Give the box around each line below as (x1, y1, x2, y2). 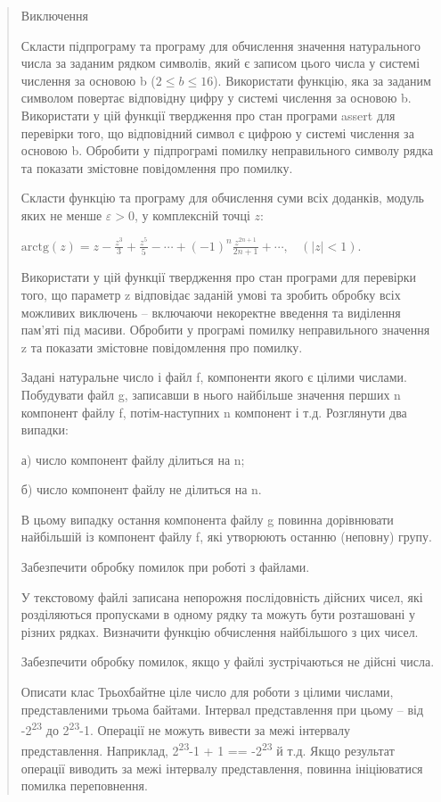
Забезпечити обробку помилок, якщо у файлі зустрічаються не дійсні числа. (20, 652, 435, 671)
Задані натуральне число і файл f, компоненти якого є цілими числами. (20, 368, 407, 386)
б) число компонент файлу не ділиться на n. (20, 480, 262, 499)
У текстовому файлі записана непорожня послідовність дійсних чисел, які (20, 587, 423, 606)
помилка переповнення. (20, 776, 148, 795)
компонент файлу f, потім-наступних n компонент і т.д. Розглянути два (20, 402, 407, 421)
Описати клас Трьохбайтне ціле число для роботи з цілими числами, (20, 682, 394, 701)
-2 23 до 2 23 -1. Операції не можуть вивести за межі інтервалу (20, 718, 351, 739)
